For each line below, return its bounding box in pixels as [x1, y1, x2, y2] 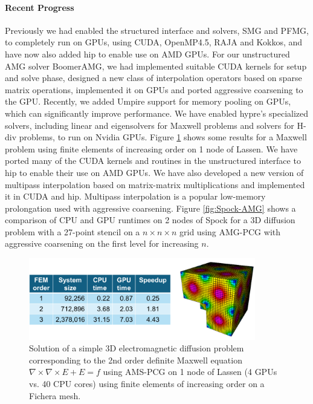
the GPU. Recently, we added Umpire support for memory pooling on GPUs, [5, 95, 291, 108]
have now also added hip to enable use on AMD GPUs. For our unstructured [5, 47, 290, 60]
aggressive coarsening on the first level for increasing [5, 237, 199, 250]
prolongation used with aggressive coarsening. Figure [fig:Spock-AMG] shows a [5, 201, 296, 214]
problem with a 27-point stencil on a [5, 225, 140, 238]
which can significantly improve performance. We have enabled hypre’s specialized [5, 106, 309, 119]
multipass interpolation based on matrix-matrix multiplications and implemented [5, 178, 305, 191]
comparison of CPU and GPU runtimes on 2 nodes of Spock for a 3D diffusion [5, 213, 295, 226]
